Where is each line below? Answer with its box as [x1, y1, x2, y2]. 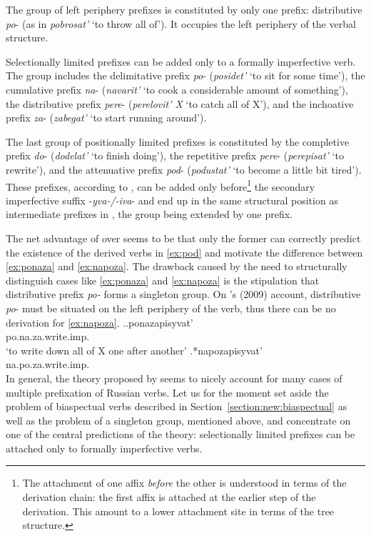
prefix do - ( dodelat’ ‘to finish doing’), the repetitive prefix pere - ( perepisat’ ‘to [6, 148, 344, 163]
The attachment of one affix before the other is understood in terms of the [22, 475, 347, 490]
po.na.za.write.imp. [6, 329, 90, 344]
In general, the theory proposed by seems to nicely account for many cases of [6, 370, 342, 385]
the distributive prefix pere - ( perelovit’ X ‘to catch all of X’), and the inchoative [6, 96, 354, 111]
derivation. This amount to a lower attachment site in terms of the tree [22, 503, 335, 518]
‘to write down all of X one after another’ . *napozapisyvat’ [6, 342, 263, 357]
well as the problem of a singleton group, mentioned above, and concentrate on [6, 412, 351, 427]
